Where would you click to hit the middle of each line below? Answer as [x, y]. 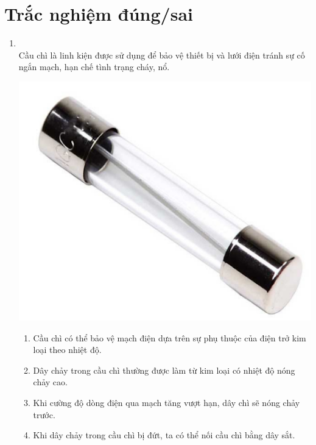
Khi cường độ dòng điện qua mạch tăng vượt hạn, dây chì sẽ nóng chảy [167, 402]
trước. [44, 414]
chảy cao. [50, 382]
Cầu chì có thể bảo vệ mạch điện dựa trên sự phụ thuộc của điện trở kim [170, 337]
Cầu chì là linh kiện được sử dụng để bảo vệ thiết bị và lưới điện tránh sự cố [162, 55]
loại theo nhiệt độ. [67, 350]
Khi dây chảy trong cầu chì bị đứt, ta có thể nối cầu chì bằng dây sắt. [164, 435]
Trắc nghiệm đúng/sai [99, 14]
